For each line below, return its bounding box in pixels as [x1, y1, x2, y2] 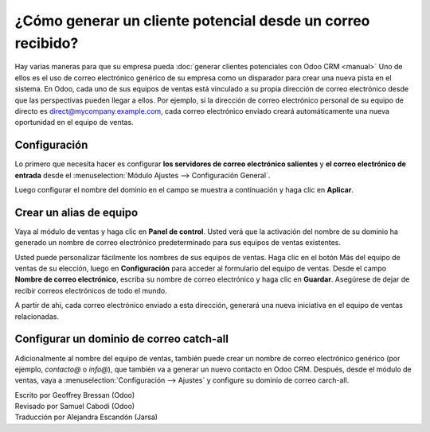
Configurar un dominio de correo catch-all [14, 333, 229, 346]
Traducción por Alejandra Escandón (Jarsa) [14, 412, 158, 422]
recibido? [14, 34, 79, 52]
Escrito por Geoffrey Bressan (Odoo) [14, 390, 135, 399]
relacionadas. [14, 311, 60, 321]
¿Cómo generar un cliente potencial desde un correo [14, 12, 370, 29]
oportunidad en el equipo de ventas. [14, 118, 135, 127]
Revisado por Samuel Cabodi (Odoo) [14, 402, 135, 411]
